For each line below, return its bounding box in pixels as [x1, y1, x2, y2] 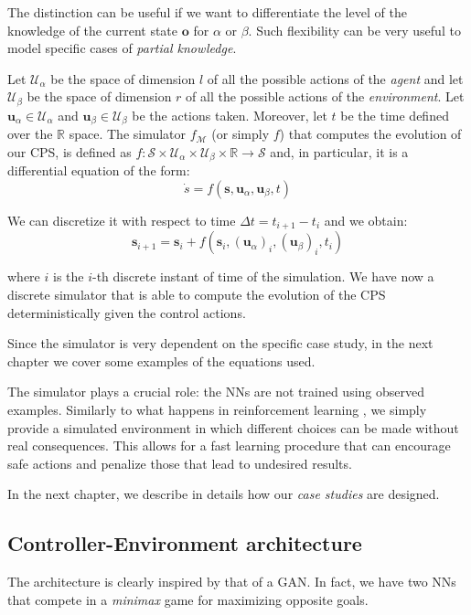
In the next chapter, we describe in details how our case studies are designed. [7, 484, 440, 504]
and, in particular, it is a [270, 142, 409, 161]
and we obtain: [324, 210, 408, 229]
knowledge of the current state [7, 20, 178, 39]
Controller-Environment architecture [7, 529, 362, 557]
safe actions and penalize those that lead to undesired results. [7, 453, 352, 472]
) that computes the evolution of [279, 124, 462, 143]
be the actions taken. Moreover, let [132, 105, 327, 124]
